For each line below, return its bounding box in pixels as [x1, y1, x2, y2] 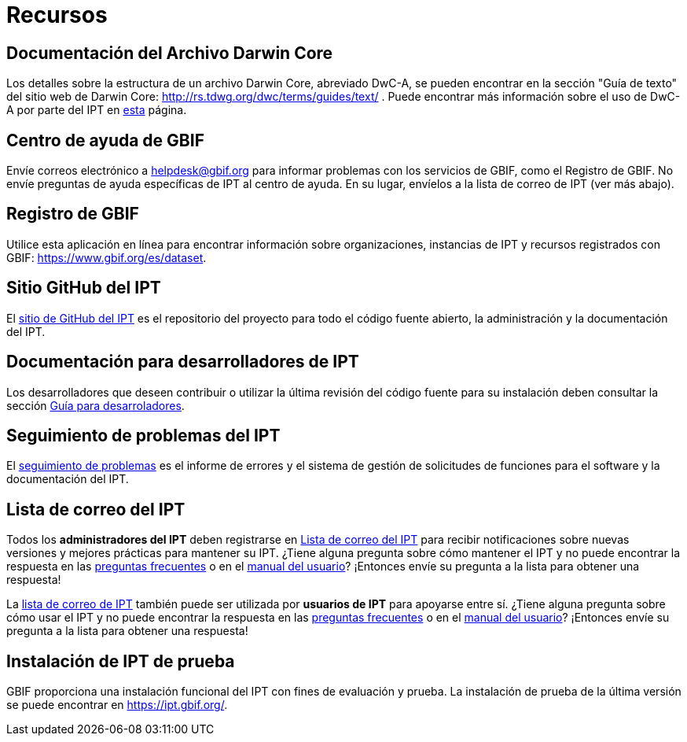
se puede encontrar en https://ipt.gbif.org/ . [6, 698, 228, 712]
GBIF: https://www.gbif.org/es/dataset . [6, 250, 207, 264]
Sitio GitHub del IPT [6, 278, 161, 298]
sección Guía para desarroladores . [6, 398, 185, 412]
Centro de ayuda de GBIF [6, 130, 204, 150]
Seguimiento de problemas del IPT [6, 425, 281, 445]
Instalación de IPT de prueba [6, 651, 235, 671]
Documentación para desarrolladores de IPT [6, 352, 359, 372]
